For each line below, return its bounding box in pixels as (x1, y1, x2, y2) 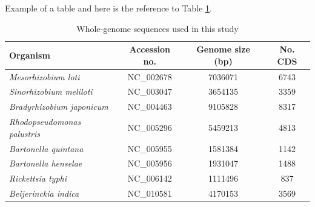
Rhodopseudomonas (9, 115, 81, 128)
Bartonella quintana (9, 142, 84, 154)
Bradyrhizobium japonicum (9, 100, 108, 113)
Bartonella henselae (9, 157, 82, 170)
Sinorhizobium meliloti (9, 85, 93, 98)
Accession (129, 43, 171, 56)
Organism (9, 48, 50, 61)
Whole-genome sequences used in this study (76, 22, 239, 34)
